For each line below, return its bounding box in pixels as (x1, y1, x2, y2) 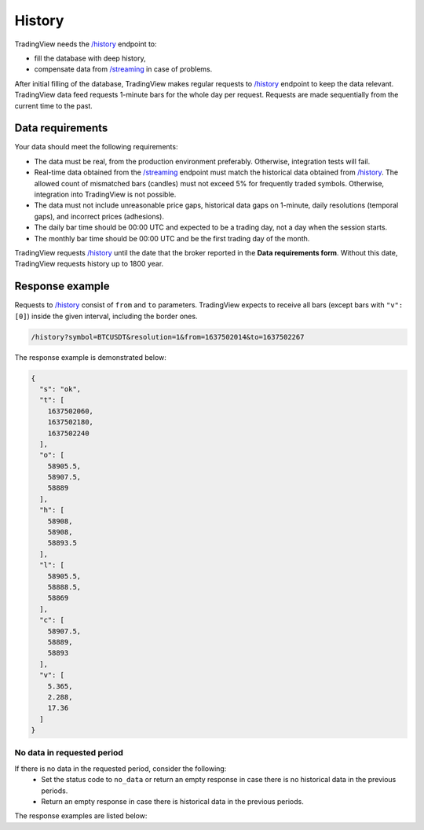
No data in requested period (14, 747, 123, 758)
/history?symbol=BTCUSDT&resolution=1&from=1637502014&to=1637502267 (31, 332, 305, 341)
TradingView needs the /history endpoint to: (14, 39, 157, 49)
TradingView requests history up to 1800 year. (14, 259, 164, 269)
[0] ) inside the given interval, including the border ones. (14, 311, 198, 321)
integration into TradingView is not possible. (34, 189, 177, 199)
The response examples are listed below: (14, 811, 148, 821)
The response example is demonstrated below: (14, 352, 166, 362)
